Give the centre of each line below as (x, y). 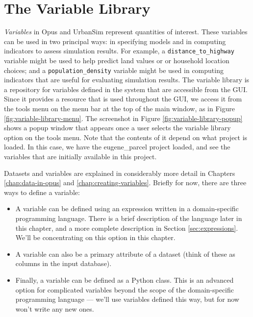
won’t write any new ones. (55, 308)
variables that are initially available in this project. (80, 156)
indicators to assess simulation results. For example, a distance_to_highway (119, 51)
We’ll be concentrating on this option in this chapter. (95, 237)
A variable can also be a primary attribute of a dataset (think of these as (125, 254)
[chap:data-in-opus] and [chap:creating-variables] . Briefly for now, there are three (125, 183)
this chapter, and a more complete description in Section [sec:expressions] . (127, 228)
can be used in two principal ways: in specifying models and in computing (115, 41)
